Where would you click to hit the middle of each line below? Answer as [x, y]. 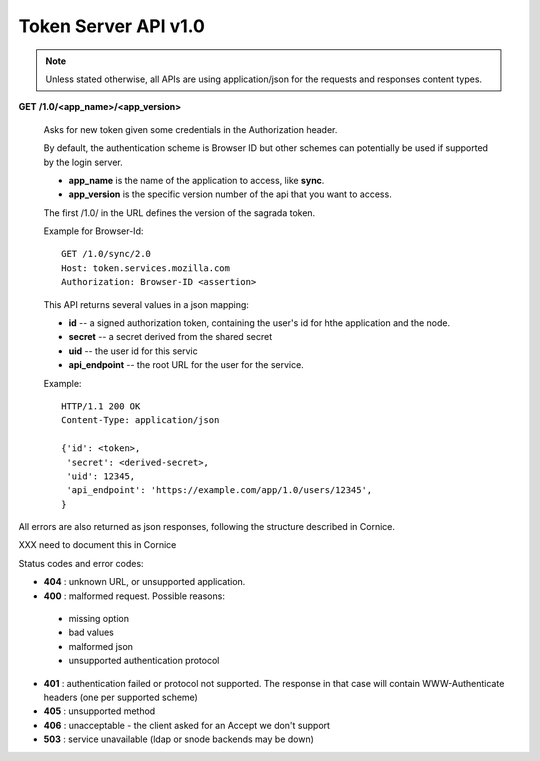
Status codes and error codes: [81, 563]
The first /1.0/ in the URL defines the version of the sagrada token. [179, 212]
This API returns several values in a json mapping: [146, 304]
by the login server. [83, 162]
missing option [99, 619]
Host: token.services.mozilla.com [145, 268]
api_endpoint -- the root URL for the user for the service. [186, 365]
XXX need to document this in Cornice [97, 545]
